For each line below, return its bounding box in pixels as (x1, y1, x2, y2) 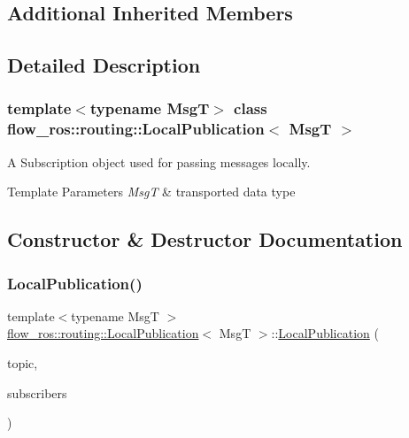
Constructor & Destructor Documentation (7, 226, 403, 253)
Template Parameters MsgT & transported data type (7, 182, 296, 201)
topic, (7, 354, 38, 373)
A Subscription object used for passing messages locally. (7, 152, 311, 171)
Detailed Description (7, 51, 201, 79)
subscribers (7, 383, 67, 402)
